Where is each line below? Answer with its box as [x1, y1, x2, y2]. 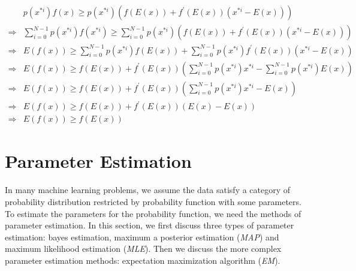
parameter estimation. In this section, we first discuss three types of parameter [5, 219, 294, 231]
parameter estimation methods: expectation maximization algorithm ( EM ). [5, 254, 280, 266]
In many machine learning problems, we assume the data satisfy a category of [5, 183, 291, 196]
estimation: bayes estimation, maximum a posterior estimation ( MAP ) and [5, 230, 279, 243]
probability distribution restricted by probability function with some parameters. [5, 195, 301, 207]
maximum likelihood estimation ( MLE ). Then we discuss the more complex [5, 242, 282, 255]
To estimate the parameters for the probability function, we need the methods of [5, 207, 301, 219]
